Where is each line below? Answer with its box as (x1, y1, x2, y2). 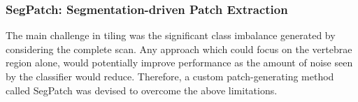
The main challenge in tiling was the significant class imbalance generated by (6, 28, 336, 43)
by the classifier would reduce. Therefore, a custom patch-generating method (6, 69, 334, 83)
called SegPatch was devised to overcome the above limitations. (6, 82, 278, 97)
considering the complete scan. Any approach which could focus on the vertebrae (6, 41, 352, 56)
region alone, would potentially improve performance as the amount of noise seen (6, 55, 353, 70)
